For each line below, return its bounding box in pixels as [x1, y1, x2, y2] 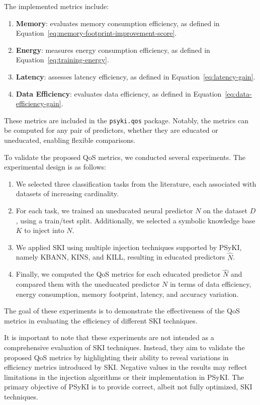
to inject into [24, 225, 64, 235]
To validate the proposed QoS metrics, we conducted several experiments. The [4, 151, 245, 162]
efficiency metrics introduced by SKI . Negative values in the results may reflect [4, 362, 247, 372]
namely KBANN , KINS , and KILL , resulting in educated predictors [16, 252, 225, 262]
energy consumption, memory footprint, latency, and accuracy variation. [16, 288, 239, 299]
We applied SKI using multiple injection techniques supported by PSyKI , [16, 241, 242, 252]
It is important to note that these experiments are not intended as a [4, 332, 214, 343]
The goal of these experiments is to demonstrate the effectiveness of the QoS [4, 305, 240, 316]
